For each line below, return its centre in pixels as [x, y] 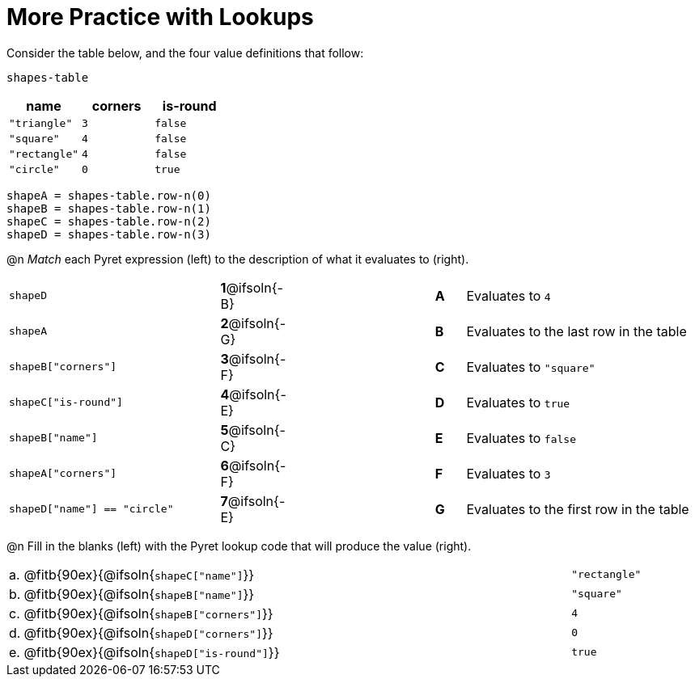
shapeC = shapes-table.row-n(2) [109, 221]
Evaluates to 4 [509, 295]
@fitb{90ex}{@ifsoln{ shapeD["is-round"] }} [152, 652]
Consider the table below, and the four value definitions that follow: [185, 53]
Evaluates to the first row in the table [578, 509]
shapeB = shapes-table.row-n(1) [109, 208]
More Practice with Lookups [160, 17]
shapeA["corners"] [63, 474]
